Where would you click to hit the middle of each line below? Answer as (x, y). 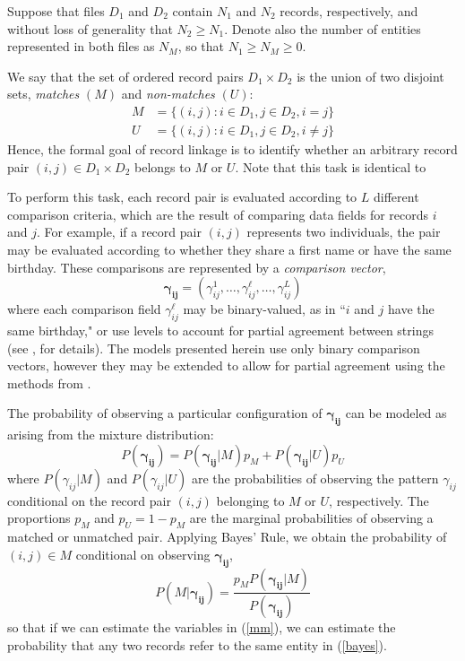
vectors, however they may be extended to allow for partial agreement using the (226, 365)
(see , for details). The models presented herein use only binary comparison (214, 348)
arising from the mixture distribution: (111, 435)
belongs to (163, 166)
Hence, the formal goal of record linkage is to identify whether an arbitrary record (232, 149)
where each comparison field (84, 309)
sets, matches (43, 94)
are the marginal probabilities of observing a (311, 518)
